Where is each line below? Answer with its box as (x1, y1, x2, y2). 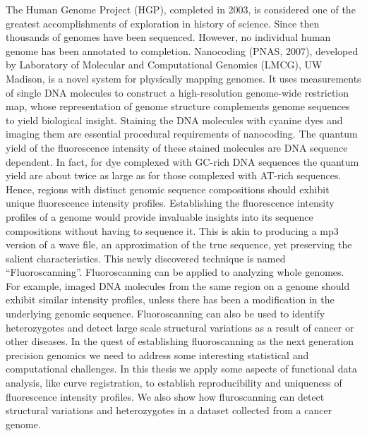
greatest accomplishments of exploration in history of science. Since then (6, 16, 320, 30)
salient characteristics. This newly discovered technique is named (6, 250, 286, 265)
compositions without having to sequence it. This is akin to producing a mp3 (6, 223, 339, 238)
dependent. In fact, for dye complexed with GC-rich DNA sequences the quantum (6, 154, 359, 169)
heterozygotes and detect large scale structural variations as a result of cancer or (6, 320, 354, 334)
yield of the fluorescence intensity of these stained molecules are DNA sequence (6, 140, 348, 155)
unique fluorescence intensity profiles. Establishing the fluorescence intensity (6, 195, 335, 210)
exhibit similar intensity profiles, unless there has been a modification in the (6, 292, 335, 307)
